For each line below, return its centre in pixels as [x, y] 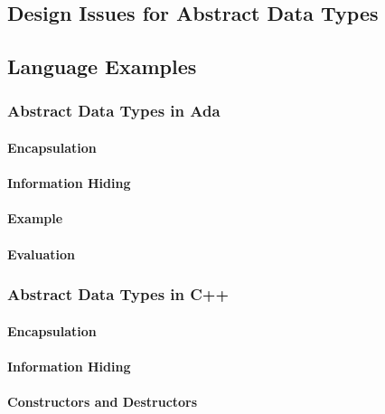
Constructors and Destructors [103, 401]
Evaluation [41, 254]
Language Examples [102, 66]
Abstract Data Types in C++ [118, 294]
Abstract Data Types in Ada [114, 111]
